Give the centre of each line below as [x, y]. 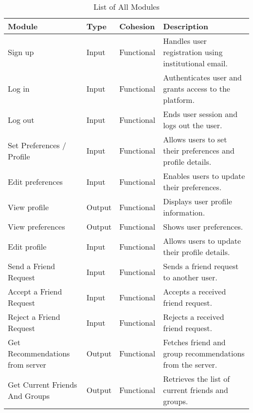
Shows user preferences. [203, 226]
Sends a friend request [201, 266]
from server [27, 364]
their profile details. [197, 252]
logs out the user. [193, 125]
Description [186, 26]
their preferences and [199, 150]
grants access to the [197, 88]
